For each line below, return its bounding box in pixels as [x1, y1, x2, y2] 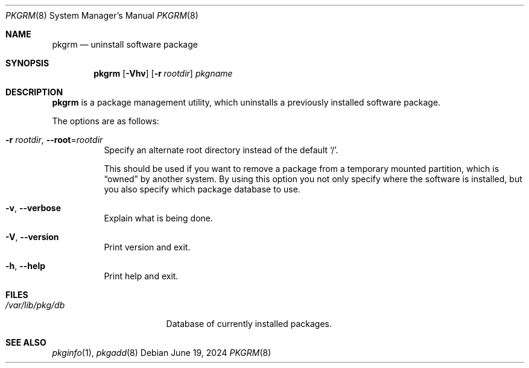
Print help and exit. [104, 271, 179, 281]
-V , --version [5, 232, 59, 242]
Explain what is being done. [104, 213, 214, 223]
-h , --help [5, 261, 46, 271]
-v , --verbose [5, 203, 62, 213]
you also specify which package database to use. [104, 184, 300, 194]
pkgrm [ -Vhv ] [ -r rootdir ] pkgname [93, 68, 233, 78]
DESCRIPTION [5, 87, 63, 97]
